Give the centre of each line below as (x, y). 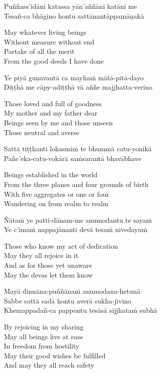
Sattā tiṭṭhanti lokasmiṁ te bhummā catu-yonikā (78, 149)
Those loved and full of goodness (53, 103)
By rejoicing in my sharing (44, 327)
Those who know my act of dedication (61, 245)
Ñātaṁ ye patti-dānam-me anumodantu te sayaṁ (78, 220)
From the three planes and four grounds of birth (76, 184)
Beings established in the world (51, 175)
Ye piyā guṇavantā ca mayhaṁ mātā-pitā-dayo (74, 77)
